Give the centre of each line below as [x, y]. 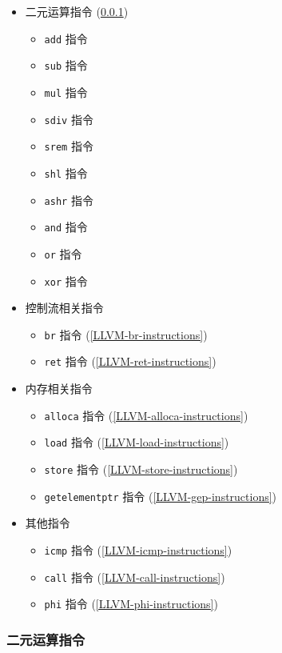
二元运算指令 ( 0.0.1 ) [77, 11]
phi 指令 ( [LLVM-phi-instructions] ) [131, 604]
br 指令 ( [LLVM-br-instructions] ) [126, 334]
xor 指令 [66, 280]
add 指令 [66, 38]
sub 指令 [66, 65]
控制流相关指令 [64, 308]
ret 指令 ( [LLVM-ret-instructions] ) [130, 361]
